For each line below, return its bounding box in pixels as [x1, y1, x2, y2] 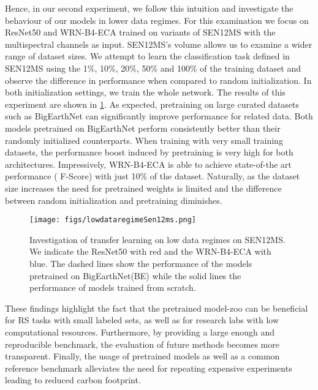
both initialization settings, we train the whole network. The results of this [5, 86, 286, 99]
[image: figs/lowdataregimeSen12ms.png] [29, 216, 197, 225]
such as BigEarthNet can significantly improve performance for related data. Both [5, 110, 313, 122]
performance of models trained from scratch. [29, 281, 196, 294]
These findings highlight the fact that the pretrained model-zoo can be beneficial [5, 301, 308, 314]
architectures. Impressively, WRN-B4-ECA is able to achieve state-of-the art [5, 157, 292, 170]
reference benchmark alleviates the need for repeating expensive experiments [5, 361, 292, 374]
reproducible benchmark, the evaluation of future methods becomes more [5, 337, 279, 350]
